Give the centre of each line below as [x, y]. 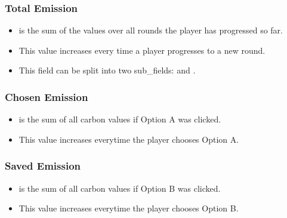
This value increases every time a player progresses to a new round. [142, 50]
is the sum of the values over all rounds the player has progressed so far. [151, 30]
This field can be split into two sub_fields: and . [107, 70]
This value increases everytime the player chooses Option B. [129, 208]
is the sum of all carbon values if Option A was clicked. [120, 119]
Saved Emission [43, 166]
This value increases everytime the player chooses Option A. [129, 139]
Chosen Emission [47, 96]
